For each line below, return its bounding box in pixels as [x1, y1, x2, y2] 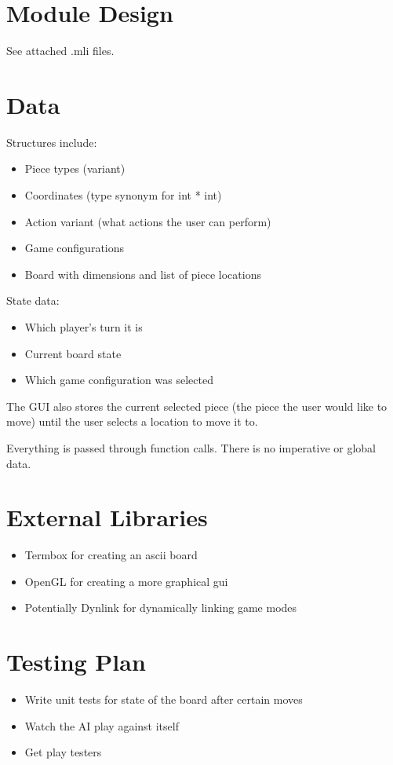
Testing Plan [6, 646, 146, 678]
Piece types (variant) [24, 160, 126, 177]
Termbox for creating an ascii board [24, 547, 198, 563]
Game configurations [24, 240, 125, 256]
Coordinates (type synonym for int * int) [24, 187, 222, 203]
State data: [6, 292, 60, 309]
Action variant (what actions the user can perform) [24, 213, 271, 229]
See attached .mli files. [6, 42, 115, 59]
